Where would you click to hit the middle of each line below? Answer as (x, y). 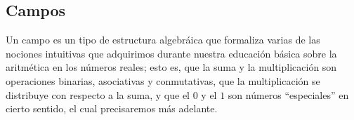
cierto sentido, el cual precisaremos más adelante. (112, 108)
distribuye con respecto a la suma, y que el (98, 94)
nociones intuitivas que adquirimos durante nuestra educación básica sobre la (171, 53)
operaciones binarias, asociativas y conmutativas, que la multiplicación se (163, 80)
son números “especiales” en (288, 94)
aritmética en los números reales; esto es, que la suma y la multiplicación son (171, 67)
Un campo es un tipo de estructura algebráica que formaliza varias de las (163, 40)
